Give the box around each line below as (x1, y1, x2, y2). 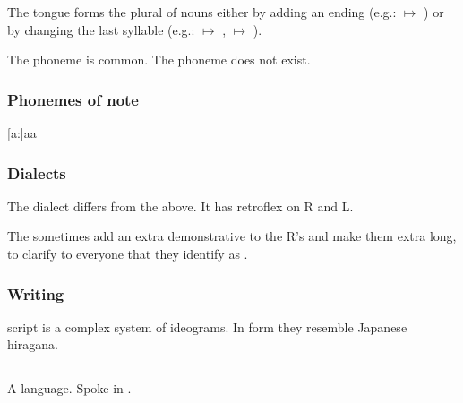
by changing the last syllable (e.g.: (7, 20, 195, 39)
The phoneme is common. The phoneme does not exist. (7, 50, 311, 69)
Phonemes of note (7, 88, 139, 110)
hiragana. (7, 335, 58, 354)
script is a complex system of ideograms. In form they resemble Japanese (7, 317, 407, 336)
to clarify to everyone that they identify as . (7, 244, 248, 262)
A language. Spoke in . (7, 379, 132, 398)
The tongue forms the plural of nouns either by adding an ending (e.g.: (7, 3, 397, 21)
